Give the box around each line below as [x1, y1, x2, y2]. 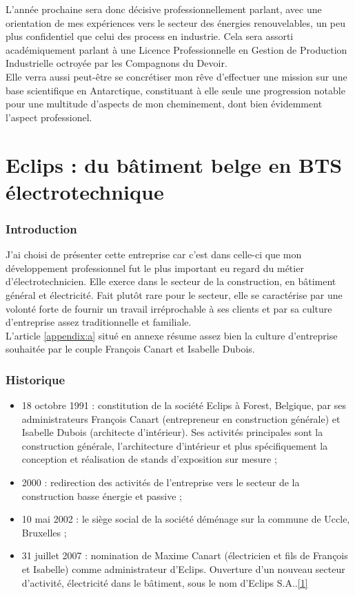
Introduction [6, 220, 77, 237]
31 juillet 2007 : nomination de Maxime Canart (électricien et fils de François [21, 548, 348, 563]
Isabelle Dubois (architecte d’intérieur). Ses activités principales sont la [21, 425, 323, 439]
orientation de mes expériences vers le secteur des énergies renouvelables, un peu [6, 15, 346, 30]
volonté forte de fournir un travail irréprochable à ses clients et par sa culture [6, 301, 332, 315]
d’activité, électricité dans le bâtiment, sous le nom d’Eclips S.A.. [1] [21, 575, 308, 589]
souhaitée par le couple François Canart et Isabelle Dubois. [6, 342, 255, 356]
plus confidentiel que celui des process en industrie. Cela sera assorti [6, 29, 294, 43]
